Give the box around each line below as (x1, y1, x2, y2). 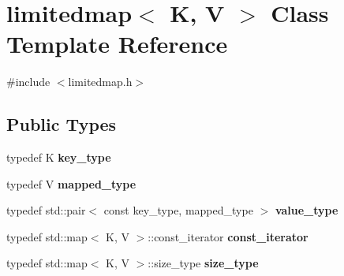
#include (6, 73, 50, 90)
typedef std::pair (6, 202, 86, 218)
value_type (275, 202, 338, 218)
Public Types (6, 112, 117, 136)
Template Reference (6, 28, 228, 60)
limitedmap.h (68, 73, 133, 90)
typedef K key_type (6, 149, 111, 166)
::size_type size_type (148, 255, 259, 271)
